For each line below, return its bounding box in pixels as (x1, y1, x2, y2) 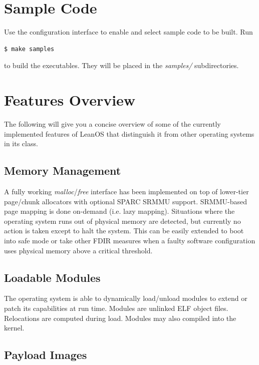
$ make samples (4, 45, 55, 53)
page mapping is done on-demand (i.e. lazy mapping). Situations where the (4, 206, 235, 216)
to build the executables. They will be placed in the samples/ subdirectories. (4, 60, 239, 71)
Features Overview (4, 90, 136, 110)
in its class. (4, 138, 38, 149)
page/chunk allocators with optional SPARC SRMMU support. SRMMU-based (4, 196, 247, 206)
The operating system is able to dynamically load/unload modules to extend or (4, 293, 247, 303)
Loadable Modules (4, 269, 101, 285)
